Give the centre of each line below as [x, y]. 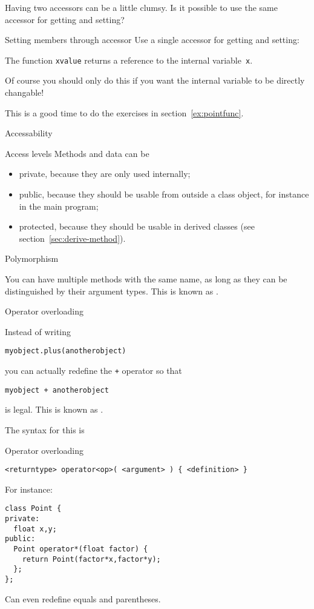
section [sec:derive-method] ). [72, 238]
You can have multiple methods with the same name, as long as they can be [146, 278]
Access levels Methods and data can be [77, 153]
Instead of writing [38, 331]
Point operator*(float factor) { [81, 549]
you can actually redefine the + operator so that [93, 370]
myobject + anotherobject [57, 390]
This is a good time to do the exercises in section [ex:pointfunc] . [124, 112]
